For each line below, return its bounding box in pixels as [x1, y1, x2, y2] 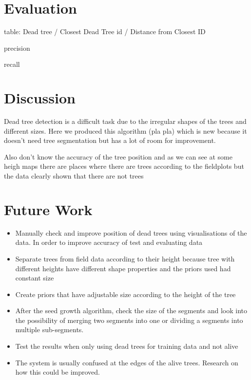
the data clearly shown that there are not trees [4, 171, 144, 180]
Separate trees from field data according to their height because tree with [15, 253, 235, 263]
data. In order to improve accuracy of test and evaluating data [15, 237, 203, 247]
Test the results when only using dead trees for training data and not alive [15, 341, 238, 351]
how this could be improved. [15, 367, 100, 377]
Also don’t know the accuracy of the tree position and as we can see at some [4, 151, 232, 161]
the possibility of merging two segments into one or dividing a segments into [15, 315, 243, 325]
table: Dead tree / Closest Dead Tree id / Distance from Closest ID [4, 26, 206, 37]
